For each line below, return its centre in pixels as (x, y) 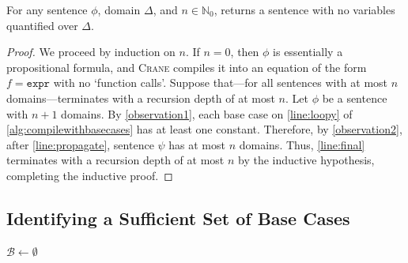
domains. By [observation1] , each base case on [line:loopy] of (207, 113)
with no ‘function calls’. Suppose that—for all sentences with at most (221, 83)
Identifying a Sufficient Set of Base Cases (178, 218)
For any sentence (47, 9)
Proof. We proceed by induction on (91, 52)
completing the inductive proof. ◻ (90, 175)
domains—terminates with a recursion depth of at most (141, 98)
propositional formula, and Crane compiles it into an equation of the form (187, 67)
